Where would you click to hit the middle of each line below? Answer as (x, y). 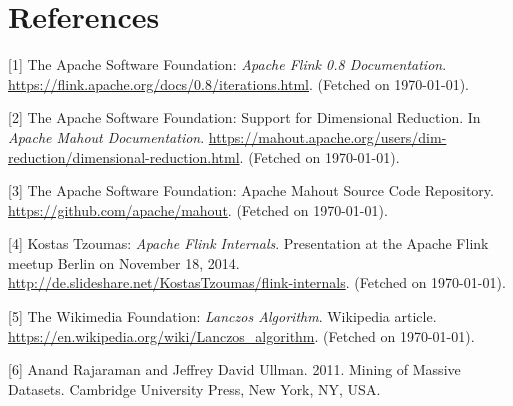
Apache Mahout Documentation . (106, 136)
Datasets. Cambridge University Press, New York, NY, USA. (194, 388)
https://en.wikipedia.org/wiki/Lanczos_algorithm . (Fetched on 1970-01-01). (241, 335)
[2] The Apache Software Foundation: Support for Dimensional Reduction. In (244, 117)
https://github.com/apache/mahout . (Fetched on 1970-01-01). (198, 209)
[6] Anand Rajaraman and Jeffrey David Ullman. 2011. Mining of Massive (234, 369)
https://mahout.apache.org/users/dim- (327, 136)
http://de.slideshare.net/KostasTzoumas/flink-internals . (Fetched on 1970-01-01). (257, 282)
